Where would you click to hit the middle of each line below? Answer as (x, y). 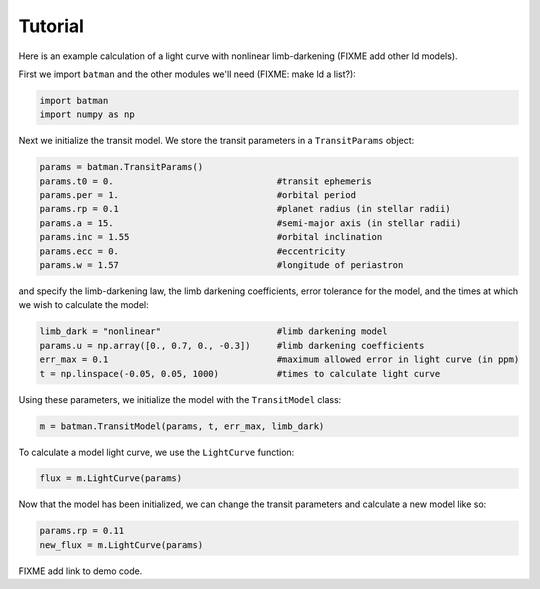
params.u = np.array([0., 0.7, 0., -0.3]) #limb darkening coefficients (232, 345)
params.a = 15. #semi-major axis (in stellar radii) (250, 223)
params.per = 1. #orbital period (198, 195)
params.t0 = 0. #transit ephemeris (205, 181)
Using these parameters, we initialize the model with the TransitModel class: (180, 399)
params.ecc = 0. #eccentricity (192, 251)
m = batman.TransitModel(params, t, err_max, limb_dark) (182, 426)
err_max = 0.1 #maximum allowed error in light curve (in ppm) (279, 359)
